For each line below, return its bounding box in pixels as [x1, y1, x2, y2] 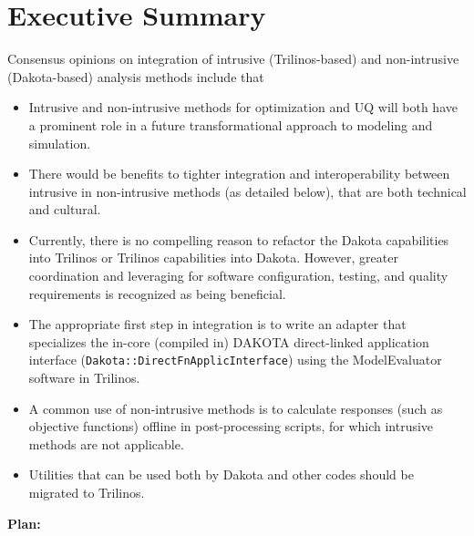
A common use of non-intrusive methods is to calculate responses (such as [28, 398, 443, 417]
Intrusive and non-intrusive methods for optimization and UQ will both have [28, 98, 458, 117]
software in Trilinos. [28, 368, 140, 387]
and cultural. [28, 200, 101, 219]
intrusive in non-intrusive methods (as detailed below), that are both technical [28, 181, 467, 201]
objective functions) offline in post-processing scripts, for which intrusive [28, 417, 434, 436]
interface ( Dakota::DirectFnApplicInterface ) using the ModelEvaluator [28, 350, 442, 369]
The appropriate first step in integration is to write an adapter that [28, 314, 407, 334]
